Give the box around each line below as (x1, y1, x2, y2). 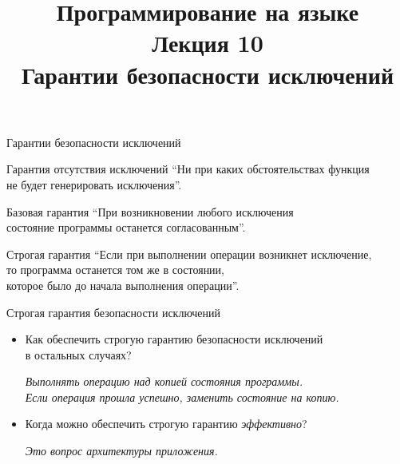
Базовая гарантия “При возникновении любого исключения (6, 203, 294, 220)
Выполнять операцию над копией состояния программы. (25, 373, 303, 390)
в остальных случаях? (25, 346, 132, 363)
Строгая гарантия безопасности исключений (6, 303, 221, 320)
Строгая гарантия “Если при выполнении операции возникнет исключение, (6, 245, 372, 262)
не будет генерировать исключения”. (6, 176, 182, 192)
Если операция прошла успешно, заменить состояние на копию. (25, 388, 339, 405)
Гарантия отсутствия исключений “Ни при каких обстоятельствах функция (6, 161, 370, 177)
